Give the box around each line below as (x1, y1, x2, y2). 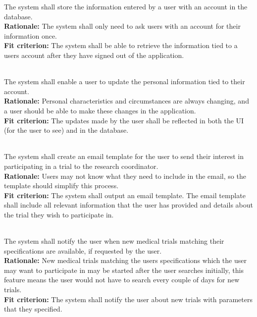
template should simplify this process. (4, 180, 119, 191)
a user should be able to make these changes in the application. (4, 105, 196, 115)
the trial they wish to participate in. (4, 209, 114, 219)
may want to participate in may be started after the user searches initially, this (4, 264, 244, 275)
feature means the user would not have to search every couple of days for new (4, 274, 240, 285)
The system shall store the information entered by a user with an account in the (4, 1, 248, 11)
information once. (4, 30, 57, 41)
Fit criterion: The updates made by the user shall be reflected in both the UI (4, 115, 244, 125)
